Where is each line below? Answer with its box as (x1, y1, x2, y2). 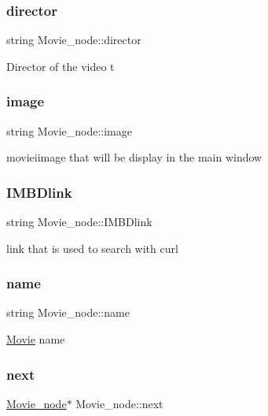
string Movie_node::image (6, 122, 132, 139)
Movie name (6, 331, 65, 347)
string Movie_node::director (6, 32, 141, 48)
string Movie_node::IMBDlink (6, 214, 152, 230)
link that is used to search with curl (6, 240, 178, 256)
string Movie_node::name (6, 304, 130, 321)
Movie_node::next (75, 395, 163, 411)
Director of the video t (6, 58, 115, 74)
